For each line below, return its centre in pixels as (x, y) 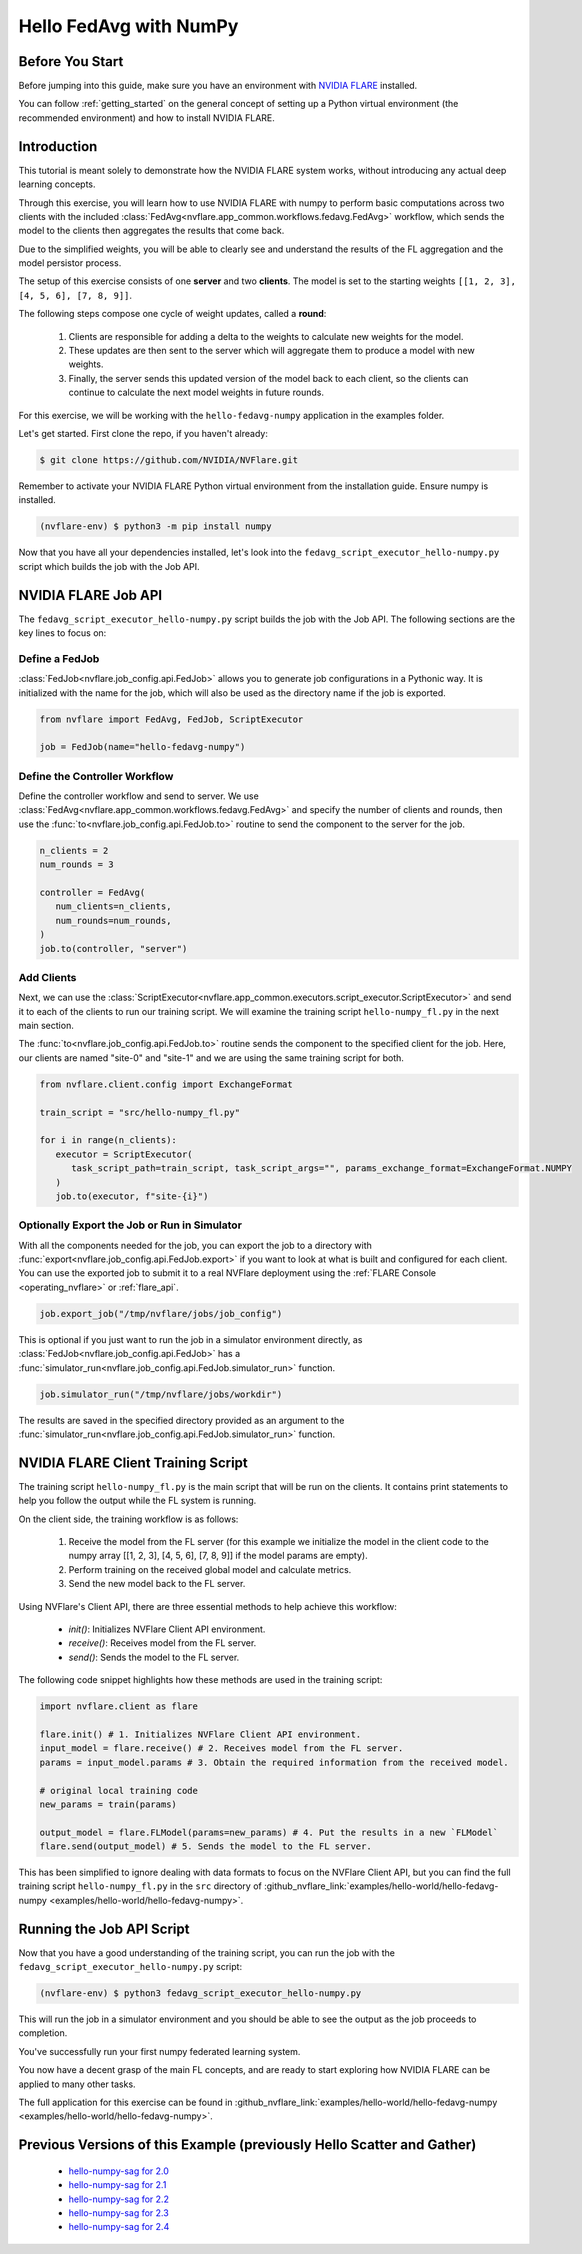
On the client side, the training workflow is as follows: (128, 1519)
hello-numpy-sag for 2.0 (119, 2171)
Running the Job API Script (104, 1928)
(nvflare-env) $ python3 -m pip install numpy (155, 526)
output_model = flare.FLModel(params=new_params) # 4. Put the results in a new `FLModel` (269, 1832)
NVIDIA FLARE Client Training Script (133, 1462)
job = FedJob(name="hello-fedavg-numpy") (142, 747)
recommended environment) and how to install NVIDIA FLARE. (146, 117)
